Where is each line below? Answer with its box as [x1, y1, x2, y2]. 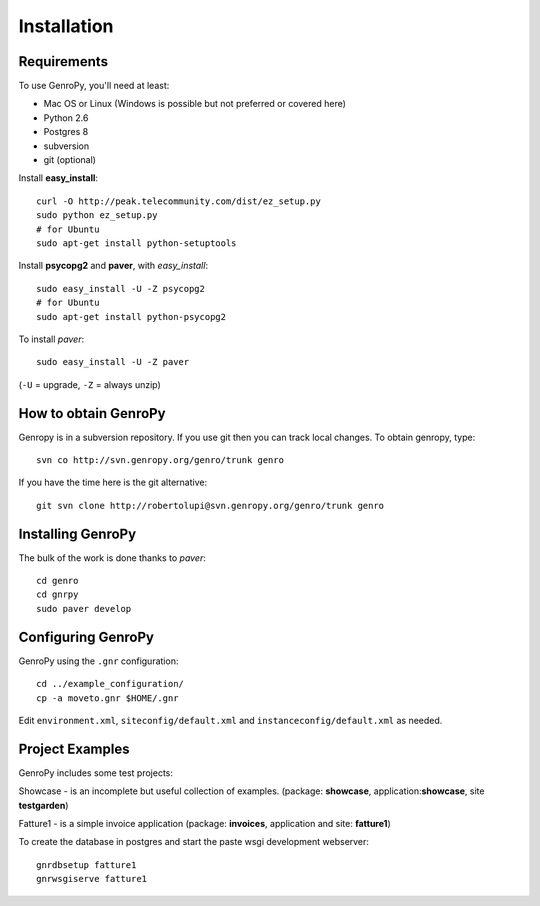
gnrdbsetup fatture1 [36, 859, 137, 870]
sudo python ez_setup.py [36, 210, 158, 221]
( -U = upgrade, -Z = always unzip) [18, 378, 162, 390]
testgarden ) [18, 799, 69, 811]
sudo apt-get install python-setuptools [36, 237, 237, 249]
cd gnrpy [36, 589, 79, 600]
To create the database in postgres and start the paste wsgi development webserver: [18, 836, 370, 848]
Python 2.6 [43, 111, 89, 124]
